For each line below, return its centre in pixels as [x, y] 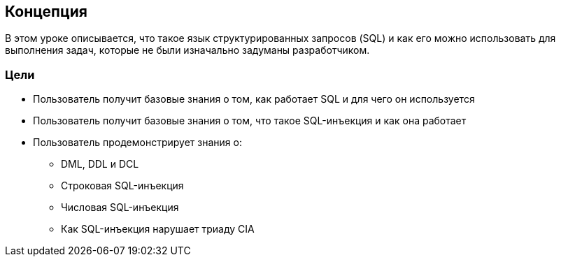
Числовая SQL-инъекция [120, 208]
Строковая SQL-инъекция [122, 186]
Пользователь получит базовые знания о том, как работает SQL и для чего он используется [254, 99]
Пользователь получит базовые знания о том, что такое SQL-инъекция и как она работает [250, 121]
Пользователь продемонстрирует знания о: [137, 143]
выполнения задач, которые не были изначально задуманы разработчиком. [187, 50]
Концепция [46, 12]
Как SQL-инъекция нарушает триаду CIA [158, 229]
